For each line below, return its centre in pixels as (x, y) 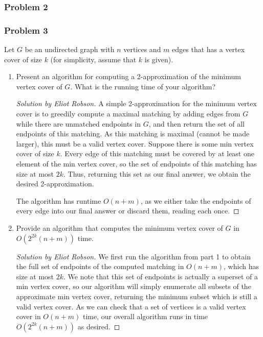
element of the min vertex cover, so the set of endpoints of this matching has (136, 163)
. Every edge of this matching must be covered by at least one (157, 153)
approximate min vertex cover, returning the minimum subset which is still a (137, 296)
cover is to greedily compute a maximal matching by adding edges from (128, 114)
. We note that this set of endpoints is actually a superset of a (161, 276)
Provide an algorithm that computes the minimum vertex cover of (119, 227)
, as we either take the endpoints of (196, 200)
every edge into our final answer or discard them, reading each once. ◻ (128, 211)
